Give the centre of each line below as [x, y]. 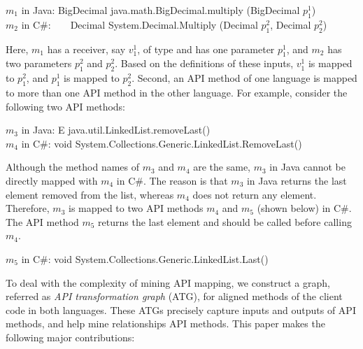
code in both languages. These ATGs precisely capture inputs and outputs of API [181, 309]
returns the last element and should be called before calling [225, 221]
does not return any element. [255, 194]
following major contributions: [70, 337]
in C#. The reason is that [172, 180]
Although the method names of [73, 167]
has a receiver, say [86, 49]
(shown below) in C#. [304, 208]
